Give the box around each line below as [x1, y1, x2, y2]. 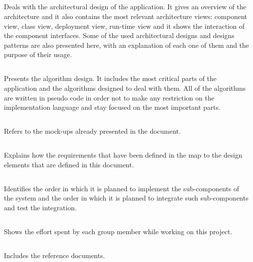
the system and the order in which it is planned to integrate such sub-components [4, 193, 249, 203]
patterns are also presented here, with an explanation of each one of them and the [4, 40, 249, 50]
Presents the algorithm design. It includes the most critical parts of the [4, 73, 216, 83]
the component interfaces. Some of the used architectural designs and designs [4, 30, 234, 40]
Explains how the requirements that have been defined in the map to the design [4, 150, 242, 160]
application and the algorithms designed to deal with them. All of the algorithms [4, 82, 246, 93]
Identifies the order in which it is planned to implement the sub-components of [4, 183, 239, 193]
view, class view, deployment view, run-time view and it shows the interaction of [4, 20, 245, 31]
